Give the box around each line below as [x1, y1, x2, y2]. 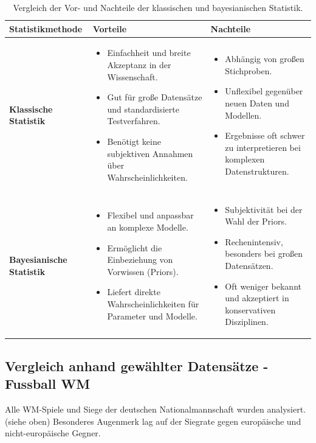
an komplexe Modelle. [107, 221, 188, 234]
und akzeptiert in [225, 291, 289, 304]
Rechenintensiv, [225, 235, 283, 248]
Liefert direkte [107, 285, 160, 298]
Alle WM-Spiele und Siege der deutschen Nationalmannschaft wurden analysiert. [5, 403, 306, 416]
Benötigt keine [107, 135, 161, 147]
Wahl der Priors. [225, 215, 287, 228]
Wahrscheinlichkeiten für [107, 297, 199, 310]
